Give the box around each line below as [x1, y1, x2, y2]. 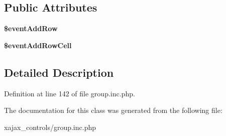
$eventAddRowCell [4, 40, 72, 50]
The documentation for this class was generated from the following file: [4, 105, 222, 115]
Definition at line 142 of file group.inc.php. [4, 88, 135, 98]
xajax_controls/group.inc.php [4, 121, 96, 132]
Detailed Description [4, 64, 114, 80]
